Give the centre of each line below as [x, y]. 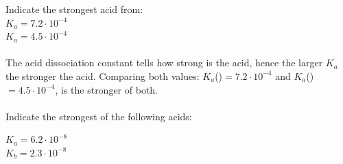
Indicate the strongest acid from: [74, 9]
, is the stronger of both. [107, 89]
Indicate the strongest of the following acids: [99, 116]
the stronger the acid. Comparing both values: [103, 76]
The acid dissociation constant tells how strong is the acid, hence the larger [164, 63]
